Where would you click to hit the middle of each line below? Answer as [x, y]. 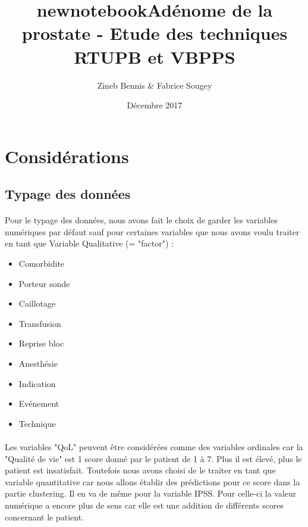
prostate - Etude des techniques [155, 33]
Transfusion [40, 323]
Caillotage [37, 303]
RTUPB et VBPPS [155, 56]
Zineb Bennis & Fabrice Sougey [155, 85]
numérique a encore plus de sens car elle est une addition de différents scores [144, 505]
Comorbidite [42, 263]
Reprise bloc [41, 343]
